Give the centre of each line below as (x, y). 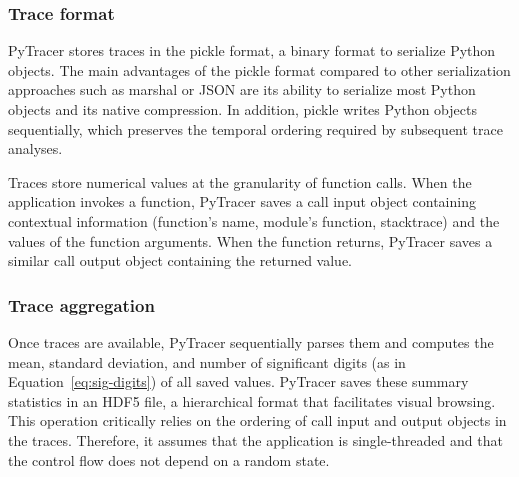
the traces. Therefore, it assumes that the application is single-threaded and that (255, 439)
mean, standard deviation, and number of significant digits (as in (207, 361)
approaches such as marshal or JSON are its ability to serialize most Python (242, 89)
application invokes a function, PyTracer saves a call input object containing (242, 201)
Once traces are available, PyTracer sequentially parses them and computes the (251, 341)
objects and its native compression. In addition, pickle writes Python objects (242, 109)
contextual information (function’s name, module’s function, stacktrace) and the (254, 220)
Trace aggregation (81, 304)
